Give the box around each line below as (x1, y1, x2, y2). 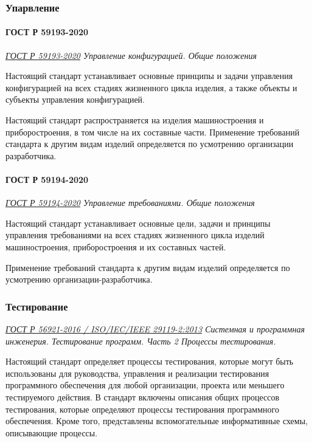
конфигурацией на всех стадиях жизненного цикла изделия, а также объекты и (5, 81, 297, 94)
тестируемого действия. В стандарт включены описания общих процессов (5, 390, 280, 403)
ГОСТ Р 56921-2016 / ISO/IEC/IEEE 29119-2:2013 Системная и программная (5, 322, 305, 335)
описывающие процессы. (5, 426, 98, 439)
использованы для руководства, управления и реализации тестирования (5, 366, 269, 379)
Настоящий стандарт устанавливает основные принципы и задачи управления (5, 69, 293, 82)
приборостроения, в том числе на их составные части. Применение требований (5, 125, 300, 138)
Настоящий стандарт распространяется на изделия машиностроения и (5, 114, 264, 126)
